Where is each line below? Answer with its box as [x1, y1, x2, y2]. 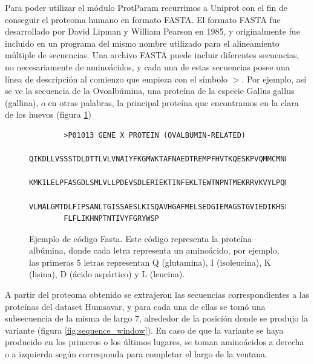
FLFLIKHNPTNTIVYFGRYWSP [64, 214, 159, 223]
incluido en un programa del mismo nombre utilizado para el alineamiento [5, 36, 280, 49]
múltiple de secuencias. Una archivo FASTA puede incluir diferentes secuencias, [5, 49, 299, 61]
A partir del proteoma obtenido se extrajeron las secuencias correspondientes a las [5, 288, 310, 301]
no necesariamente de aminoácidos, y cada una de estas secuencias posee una [5, 60, 290, 73]
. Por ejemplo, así [241, 72, 307, 85]
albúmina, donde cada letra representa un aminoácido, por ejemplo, [29, 244, 280, 257]
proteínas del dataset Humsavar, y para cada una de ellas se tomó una [5, 300, 266, 312]
